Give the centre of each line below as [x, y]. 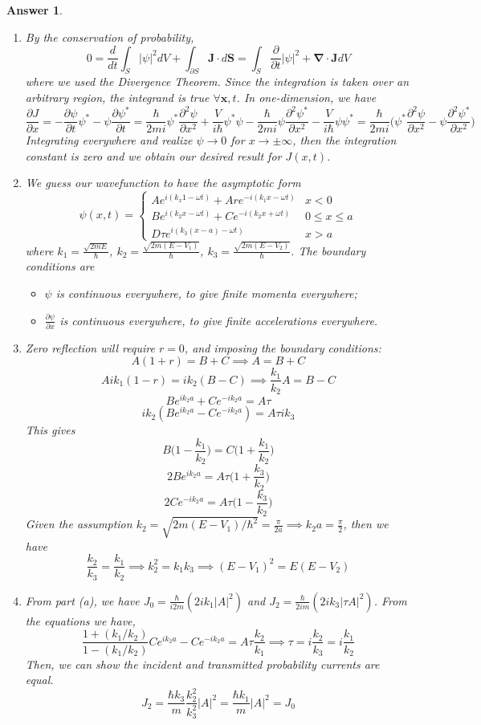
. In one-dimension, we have [306, 98]
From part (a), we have [82, 600]
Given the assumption [79, 524]
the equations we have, [80, 620]
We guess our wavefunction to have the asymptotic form [163, 183]
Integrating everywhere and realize [109, 140]
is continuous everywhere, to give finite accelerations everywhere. [219, 320]
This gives [50, 430]
